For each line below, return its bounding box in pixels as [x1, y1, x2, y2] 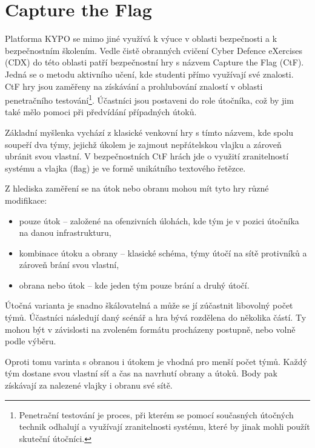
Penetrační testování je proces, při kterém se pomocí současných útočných [19, 408, 294, 421]
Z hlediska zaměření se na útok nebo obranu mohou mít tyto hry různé [5, 182, 269, 195]
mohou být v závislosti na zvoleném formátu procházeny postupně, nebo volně [5, 323, 296, 335]
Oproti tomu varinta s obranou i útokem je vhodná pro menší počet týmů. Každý [5, 355, 307, 367]
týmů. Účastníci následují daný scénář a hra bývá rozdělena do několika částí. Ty [5, 311, 307, 324]
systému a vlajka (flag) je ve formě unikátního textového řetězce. [5, 161, 246, 174]
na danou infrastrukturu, [19, 226, 111, 239]
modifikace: [5, 193, 47, 206]
